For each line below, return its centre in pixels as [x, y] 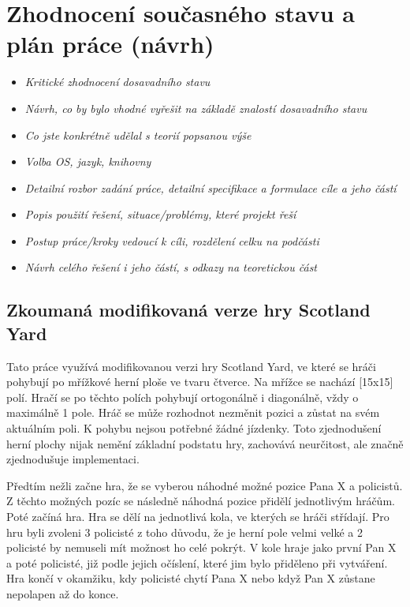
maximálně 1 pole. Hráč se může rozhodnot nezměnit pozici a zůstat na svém [193, 412]
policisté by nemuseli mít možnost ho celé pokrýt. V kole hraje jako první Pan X [201, 547]
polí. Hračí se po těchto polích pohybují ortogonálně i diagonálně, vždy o [183, 397]
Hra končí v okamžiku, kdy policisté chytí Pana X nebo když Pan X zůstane [191, 578]
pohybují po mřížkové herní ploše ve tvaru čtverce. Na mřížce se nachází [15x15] [200, 382]
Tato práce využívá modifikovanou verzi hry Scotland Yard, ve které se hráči [191, 366]
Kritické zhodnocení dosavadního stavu [117, 82]
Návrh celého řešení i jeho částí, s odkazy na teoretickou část [171, 267]
